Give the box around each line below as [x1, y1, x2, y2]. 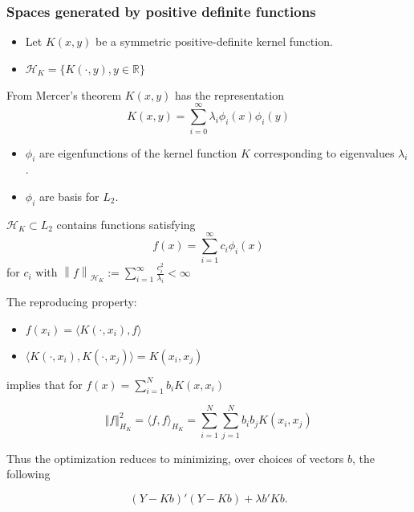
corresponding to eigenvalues [254, 144, 395, 161]
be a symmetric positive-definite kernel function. [95, 33, 333, 50]
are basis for [39, 187, 99, 204]
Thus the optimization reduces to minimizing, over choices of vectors [6, 449, 344, 466]
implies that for [6, 375, 83, 392]
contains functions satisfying [56, 215, 196, 232]
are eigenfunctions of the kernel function [39, 144, 237, 161]
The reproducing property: [6, 293, 137, 310]
